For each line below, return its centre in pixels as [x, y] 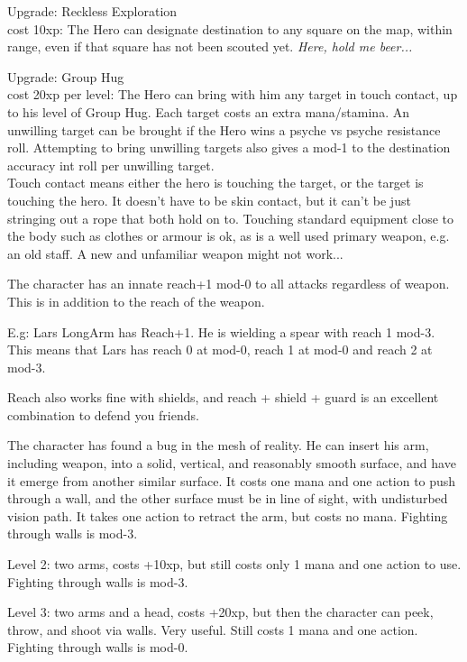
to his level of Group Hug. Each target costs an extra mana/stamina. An [208, 111]
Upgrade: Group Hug [66, 76]
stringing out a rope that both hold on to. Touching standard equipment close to [231, 218]
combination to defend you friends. [103, 414]
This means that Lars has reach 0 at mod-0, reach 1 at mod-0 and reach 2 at [220, 349]
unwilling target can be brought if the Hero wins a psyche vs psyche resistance [224, 129]
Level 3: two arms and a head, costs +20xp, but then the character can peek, [220, 612]
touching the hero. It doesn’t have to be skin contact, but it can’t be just [209, 200]
